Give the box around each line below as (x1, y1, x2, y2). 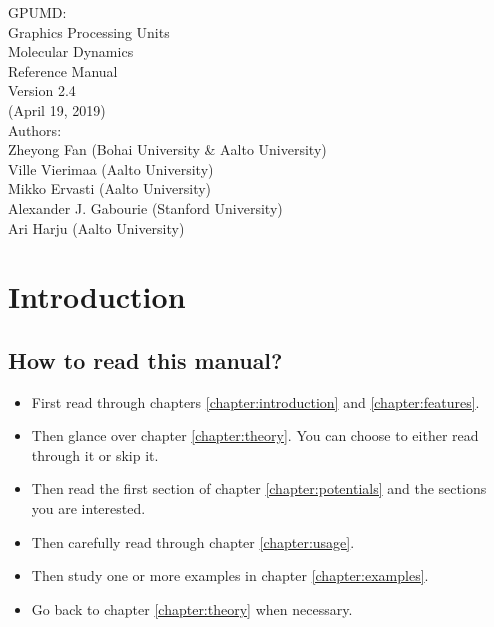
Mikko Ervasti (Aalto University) (8, 178, 212, 199)
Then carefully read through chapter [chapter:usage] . (31, 531, 355, 552)
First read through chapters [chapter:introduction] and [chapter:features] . (31, 391, 480, 412)
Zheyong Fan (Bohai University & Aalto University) (8, 139, 327, 160)
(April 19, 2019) (8, 99, 106, 120)
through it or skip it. (31, 444, 159, 465)
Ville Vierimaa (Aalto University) (8, 158, 214, 179)
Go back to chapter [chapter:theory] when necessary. (31, 598, 353, 619)
